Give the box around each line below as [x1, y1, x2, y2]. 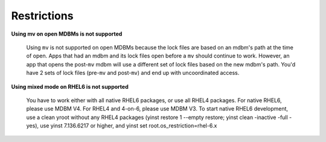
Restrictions [11, 9, 74, 22]
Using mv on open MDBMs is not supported [11, 30, 123, 37]
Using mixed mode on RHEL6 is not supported [11, 83, 129, 90]
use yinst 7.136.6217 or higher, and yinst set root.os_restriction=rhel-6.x [40, 122, 217, 129]
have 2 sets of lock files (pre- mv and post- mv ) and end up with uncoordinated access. [26, 69, 240, 77]
